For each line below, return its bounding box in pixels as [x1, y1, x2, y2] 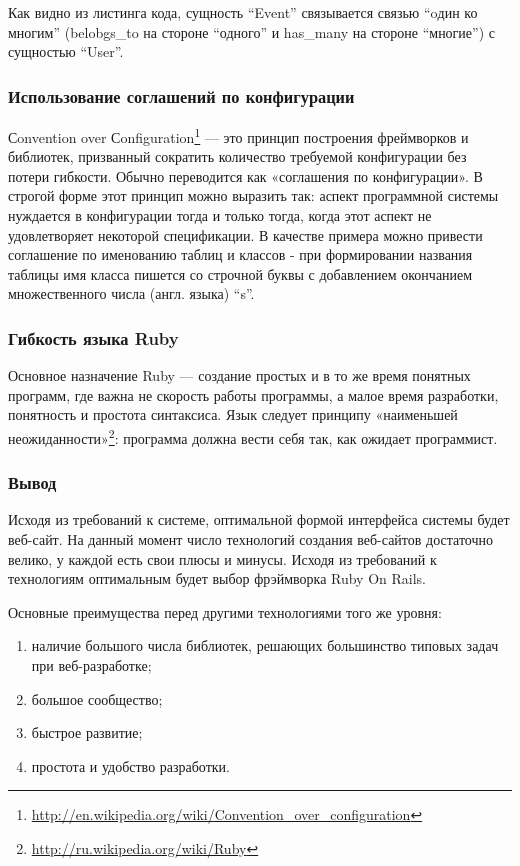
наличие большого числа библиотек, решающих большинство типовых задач [31, 635, 499, 656]
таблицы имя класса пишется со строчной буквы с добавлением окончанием [8, 263, 473, 284]
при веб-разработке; [31, 655, 152, 676]
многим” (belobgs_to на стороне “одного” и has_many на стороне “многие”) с [8, 21, 496, 42]
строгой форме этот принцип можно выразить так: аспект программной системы [8, 185, 499, 206]
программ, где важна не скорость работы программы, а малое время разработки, [8, 384, 499, 405]
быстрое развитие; [31, 722, 143, 743]
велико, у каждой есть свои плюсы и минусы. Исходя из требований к [8, 548, 437, 569]
